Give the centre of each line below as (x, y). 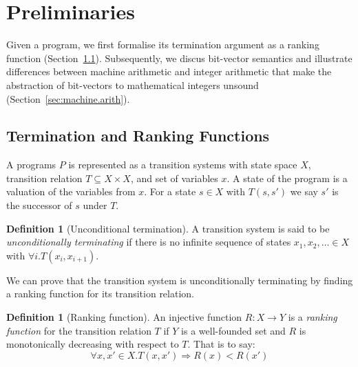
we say (304, 191)
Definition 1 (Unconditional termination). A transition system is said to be (168, 228)
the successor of (39, 205)
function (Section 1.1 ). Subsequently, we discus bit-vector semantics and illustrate (179, 58)
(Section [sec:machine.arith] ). (68, 98)
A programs (31, 165)
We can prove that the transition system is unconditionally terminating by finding (180, 280)
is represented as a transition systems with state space (183, 165)
